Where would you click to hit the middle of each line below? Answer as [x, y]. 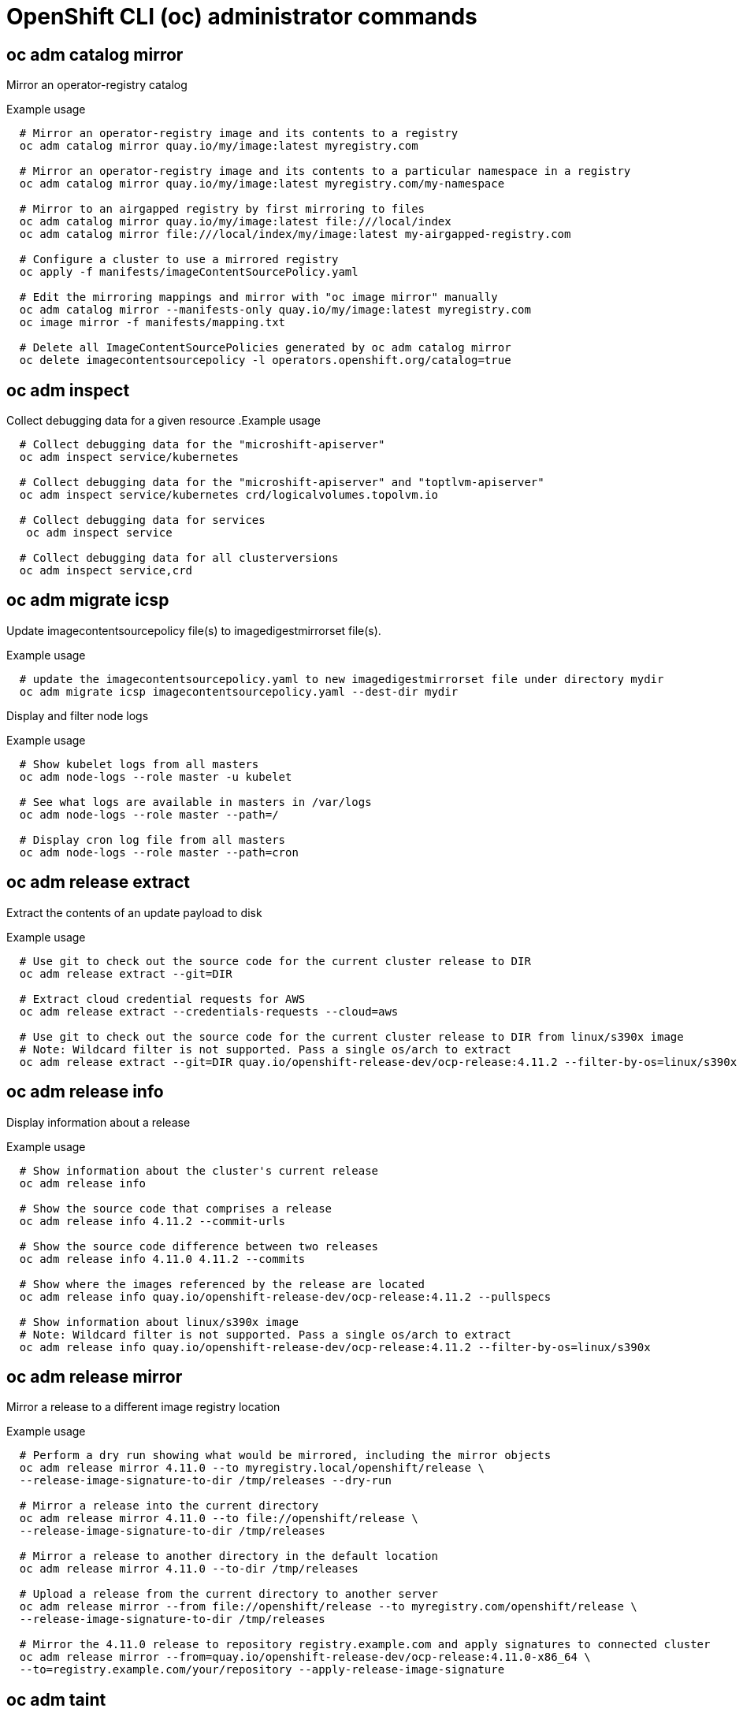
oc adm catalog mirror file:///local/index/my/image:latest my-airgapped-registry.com [295, 234]
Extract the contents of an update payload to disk [134, 912]
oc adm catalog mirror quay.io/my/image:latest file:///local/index [235, 222]
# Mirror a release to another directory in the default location [228, 1556]
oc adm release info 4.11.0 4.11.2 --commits [162, 1259]
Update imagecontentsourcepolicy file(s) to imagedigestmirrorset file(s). [194, 630]
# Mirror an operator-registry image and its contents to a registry [239, 134]
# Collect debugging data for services [142, 520]
